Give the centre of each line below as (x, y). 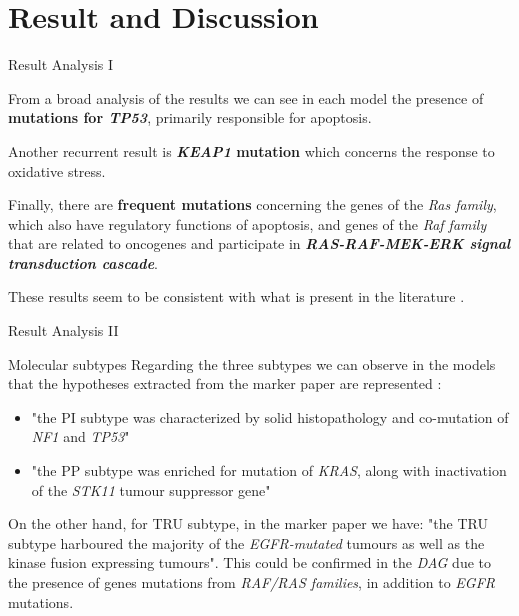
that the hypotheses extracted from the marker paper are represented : (225, 383)
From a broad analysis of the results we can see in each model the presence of (246, 97)
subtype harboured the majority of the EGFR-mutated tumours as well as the (246, 542)
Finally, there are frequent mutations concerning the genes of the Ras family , (252, 204)
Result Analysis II (63, 330)
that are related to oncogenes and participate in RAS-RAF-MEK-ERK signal (259, 243)
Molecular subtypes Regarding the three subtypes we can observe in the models (252, 363)
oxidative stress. (57, 170)
